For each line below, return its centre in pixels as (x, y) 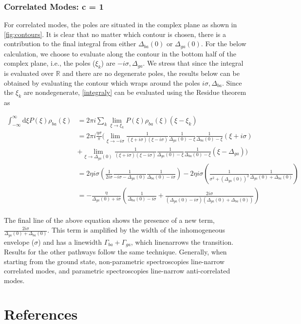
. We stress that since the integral (193, 63)
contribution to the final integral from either (70, 44)
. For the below (224, 44)
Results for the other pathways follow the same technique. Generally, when (115, 252)
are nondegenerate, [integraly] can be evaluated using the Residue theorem (135, 92)
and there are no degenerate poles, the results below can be (151, 73)
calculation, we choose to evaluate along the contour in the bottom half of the (120, 53)
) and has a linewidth (70, 242)
